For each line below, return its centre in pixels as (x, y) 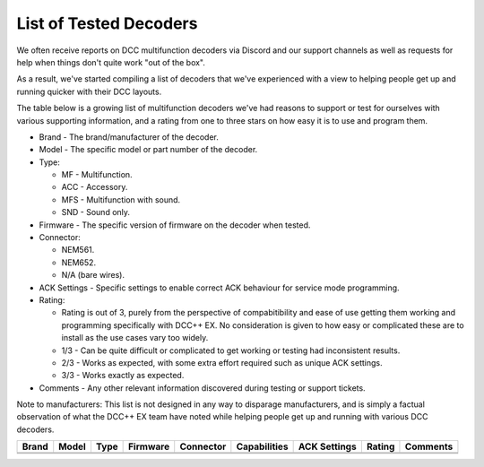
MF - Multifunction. (97, 175)
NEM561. (78, 250)
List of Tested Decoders (107, 23)
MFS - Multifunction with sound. (121, 199)
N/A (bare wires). (93, 275)
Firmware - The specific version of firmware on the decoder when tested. (175, 225)
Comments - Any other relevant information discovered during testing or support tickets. (203, 388)
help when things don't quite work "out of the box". (111, 62)
